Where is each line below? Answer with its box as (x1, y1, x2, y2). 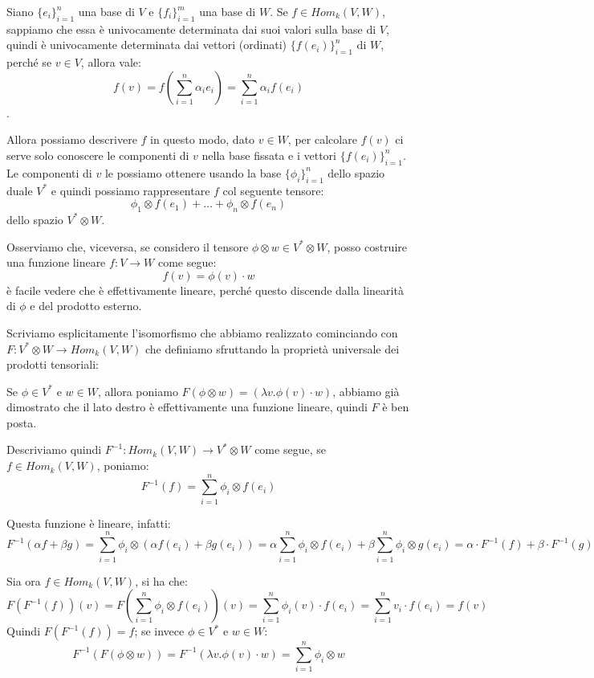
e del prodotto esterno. (30, 297, 142, 314)
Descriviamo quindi (6, 441, 102, 458)
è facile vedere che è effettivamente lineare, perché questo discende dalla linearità (6, 281, 404, 298)
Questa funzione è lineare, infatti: (6, 514, 171, 531)
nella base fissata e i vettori (201, 146, 336, 163)
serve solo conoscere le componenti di (6, 146, 189, 163)
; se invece (134, 623, 185, 639)
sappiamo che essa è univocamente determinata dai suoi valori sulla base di (6, 20, 376, 37)
